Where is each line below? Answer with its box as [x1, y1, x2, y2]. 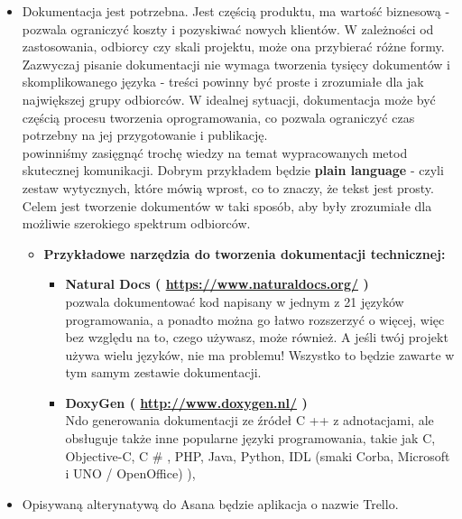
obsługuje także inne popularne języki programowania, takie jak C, [65, 429, 436, 448]
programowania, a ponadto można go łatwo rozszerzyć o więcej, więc [65, 310, 445, 329]
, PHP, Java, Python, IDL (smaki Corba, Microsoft [167, 446, 450, 465]
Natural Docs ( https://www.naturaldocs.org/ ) [65, 274, 369, 293]
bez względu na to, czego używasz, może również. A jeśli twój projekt [65, 328, 448, 347]
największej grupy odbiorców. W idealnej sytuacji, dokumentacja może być [22, 89, 436, 108]
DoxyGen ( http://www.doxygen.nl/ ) [65, 393, 308, 412]
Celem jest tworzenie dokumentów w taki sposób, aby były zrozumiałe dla [22, 196, 432, 215]
